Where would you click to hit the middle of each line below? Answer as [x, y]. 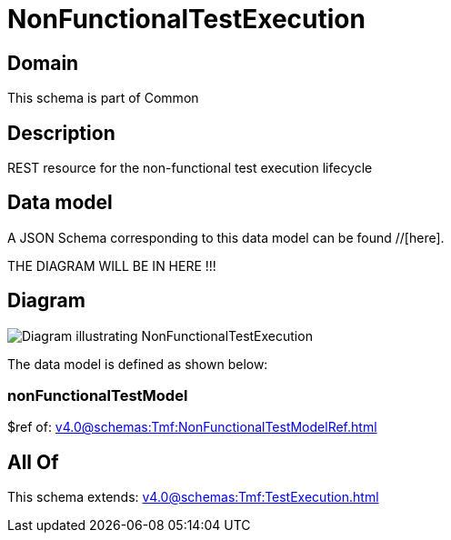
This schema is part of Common [103, 98]
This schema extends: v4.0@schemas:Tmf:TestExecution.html [193, 497]
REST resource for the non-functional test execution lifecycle [190, 168]
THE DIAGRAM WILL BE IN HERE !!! [112, 265]
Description [61, 133]
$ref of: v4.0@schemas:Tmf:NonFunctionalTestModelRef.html [192, 427]
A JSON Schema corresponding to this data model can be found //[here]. [226, 237]
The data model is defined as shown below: [138, 364]
